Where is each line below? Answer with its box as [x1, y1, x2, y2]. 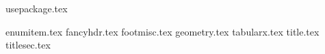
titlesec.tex [5, 38, 51, 52]
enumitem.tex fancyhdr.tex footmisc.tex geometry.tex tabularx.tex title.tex [5, 24, 320, 38]
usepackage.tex [5, 1, 68, 15]
